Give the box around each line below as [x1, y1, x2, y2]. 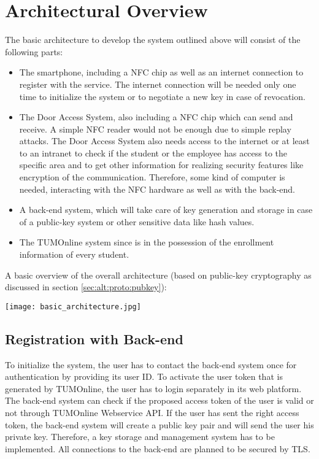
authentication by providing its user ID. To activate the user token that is [5, 370, 283, 383]
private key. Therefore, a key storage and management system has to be [5, 430, 275, 443]
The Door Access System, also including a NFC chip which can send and [19, 110, 293, 123]
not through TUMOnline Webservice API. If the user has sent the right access [5, 406, 299, 419]
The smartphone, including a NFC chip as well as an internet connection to [19, 66, 304, 79]
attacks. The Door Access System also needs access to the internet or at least [19, 134, 310, 147]
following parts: [5, 45, 63, 58]
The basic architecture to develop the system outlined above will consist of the [5, 33, 301, 46]
